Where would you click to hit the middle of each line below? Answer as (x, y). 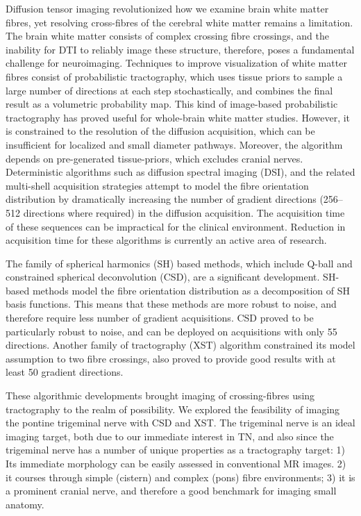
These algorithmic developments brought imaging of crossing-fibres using (160, 396)
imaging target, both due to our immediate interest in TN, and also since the (170, 436)
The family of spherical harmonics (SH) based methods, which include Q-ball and (179, 263)
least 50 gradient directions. (65, 372)
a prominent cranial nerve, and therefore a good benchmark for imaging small (171, 491)
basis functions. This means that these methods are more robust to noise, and (171, 304)
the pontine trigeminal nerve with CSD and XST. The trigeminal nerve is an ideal (180, 423)
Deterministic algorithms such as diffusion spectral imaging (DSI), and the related (180, 172)
